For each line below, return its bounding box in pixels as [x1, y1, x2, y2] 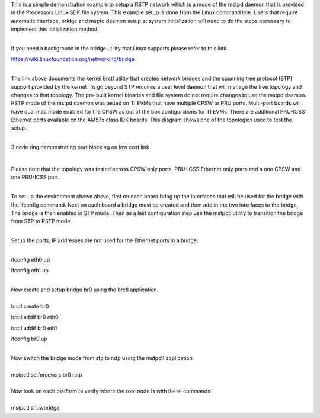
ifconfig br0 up [11, 335, 47, 343]
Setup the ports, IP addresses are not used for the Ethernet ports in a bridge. [11, 237, 199, 244]
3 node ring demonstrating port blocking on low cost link [11, 144, 149, 151]
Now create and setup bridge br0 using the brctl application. [11, 286, 159, 293]
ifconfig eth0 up [11, 256, 50, 263]
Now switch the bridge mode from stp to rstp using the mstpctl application [11, 354, 193, 361]
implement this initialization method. [11, 25, 99, 33]
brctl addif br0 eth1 [11, 324, 57, 332]
